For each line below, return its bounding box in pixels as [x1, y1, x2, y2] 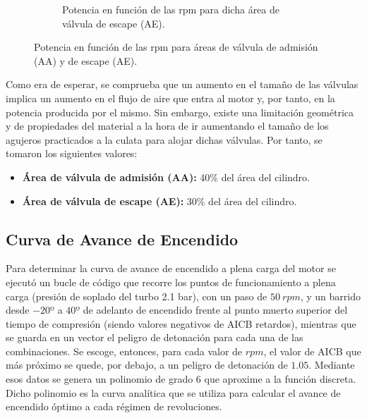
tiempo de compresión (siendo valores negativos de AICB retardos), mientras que [6, 316, 356, 331]
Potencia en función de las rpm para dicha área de [62, 2, 279, 16]
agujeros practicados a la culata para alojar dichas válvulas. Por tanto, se [6, 132, 323, 147]
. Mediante [308, 357, 355, 372]
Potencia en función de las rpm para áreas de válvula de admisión [34, 39, 318, 54]
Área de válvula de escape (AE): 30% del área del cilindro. [22, 193, 297, 208]
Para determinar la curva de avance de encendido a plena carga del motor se [6, 261, 336, 276]
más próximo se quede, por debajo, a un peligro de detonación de [6, 357, 288, 372]
